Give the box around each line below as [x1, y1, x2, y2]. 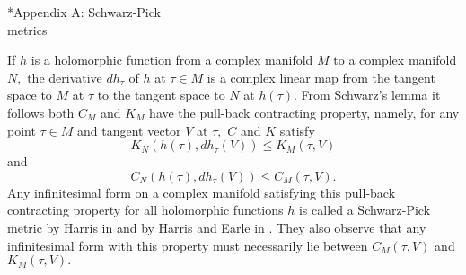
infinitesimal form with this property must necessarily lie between [7, 235, 368, 254]
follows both [7, 102, 75, 121]
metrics [7, 20, 48, 39]
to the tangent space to [97, 85, 225, 104]
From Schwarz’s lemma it [301, 85, 441, 104]
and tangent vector [77, 120, 181, 139]
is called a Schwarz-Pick [298, 200, 431, 219]
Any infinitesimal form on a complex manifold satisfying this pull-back [7, 182, 396, 201]
